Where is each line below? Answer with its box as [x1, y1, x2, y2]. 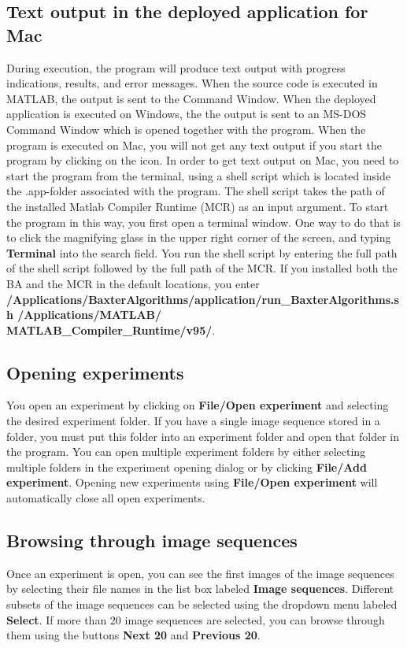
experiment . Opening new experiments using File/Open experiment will [6, 474, 378, 491]
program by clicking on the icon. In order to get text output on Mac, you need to [6, 152, 399, 168]
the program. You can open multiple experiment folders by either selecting [6, 443, 366, 460]
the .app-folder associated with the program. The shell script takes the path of [6, 183, 385, 199]
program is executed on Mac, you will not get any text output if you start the [6, 136, 383, 153]
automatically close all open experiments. [6, 490, 205, 506]
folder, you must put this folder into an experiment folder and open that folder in [6, 428, 399, 444]
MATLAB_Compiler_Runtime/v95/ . [6, 321, 216, 338]
